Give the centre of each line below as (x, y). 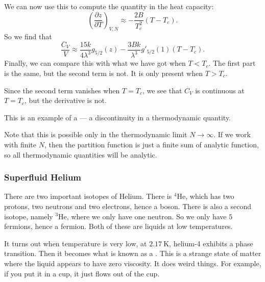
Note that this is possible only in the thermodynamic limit (96, 134)
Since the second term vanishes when (62, 90)
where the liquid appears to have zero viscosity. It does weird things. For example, (133, 263)
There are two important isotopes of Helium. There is (88, 196)
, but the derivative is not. (66, 100)
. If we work (232, 134)
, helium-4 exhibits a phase (211, 243)
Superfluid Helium (43, 177)
